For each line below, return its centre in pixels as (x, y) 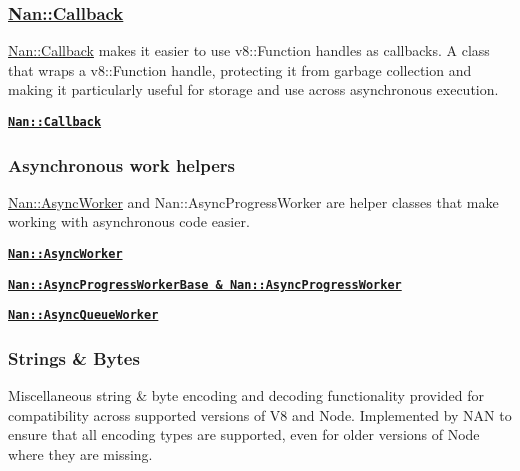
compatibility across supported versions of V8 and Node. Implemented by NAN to (260, 414)
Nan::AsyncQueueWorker (83, 315)
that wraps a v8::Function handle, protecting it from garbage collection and (240, 69)
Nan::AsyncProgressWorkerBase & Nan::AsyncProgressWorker (205, 284)
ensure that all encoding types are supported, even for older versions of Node (244, 434)
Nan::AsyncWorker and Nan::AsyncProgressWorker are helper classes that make (253, 201)
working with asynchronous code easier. (129, 221)
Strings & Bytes (74, 357)
